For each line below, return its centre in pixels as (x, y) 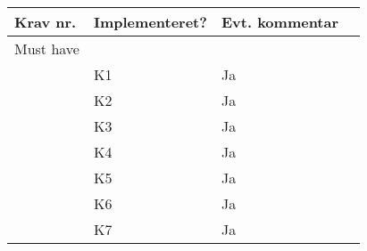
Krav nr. (46, 22)
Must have (47, 49)
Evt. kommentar (280, 22)
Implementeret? (150, 22)
